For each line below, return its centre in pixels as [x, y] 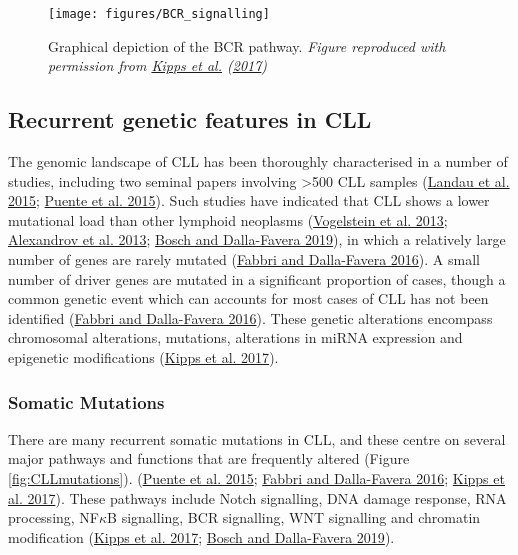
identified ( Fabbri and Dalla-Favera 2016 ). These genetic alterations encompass [250, 317]
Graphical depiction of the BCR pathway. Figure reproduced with [247, 45]
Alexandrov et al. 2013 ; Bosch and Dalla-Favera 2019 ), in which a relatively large [257, 239]
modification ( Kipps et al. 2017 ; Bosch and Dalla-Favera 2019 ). [201, 536]
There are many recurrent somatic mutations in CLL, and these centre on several [257, 438]
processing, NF [53, 517]
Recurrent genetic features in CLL [190, 119]
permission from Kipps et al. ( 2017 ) [158, 65]
